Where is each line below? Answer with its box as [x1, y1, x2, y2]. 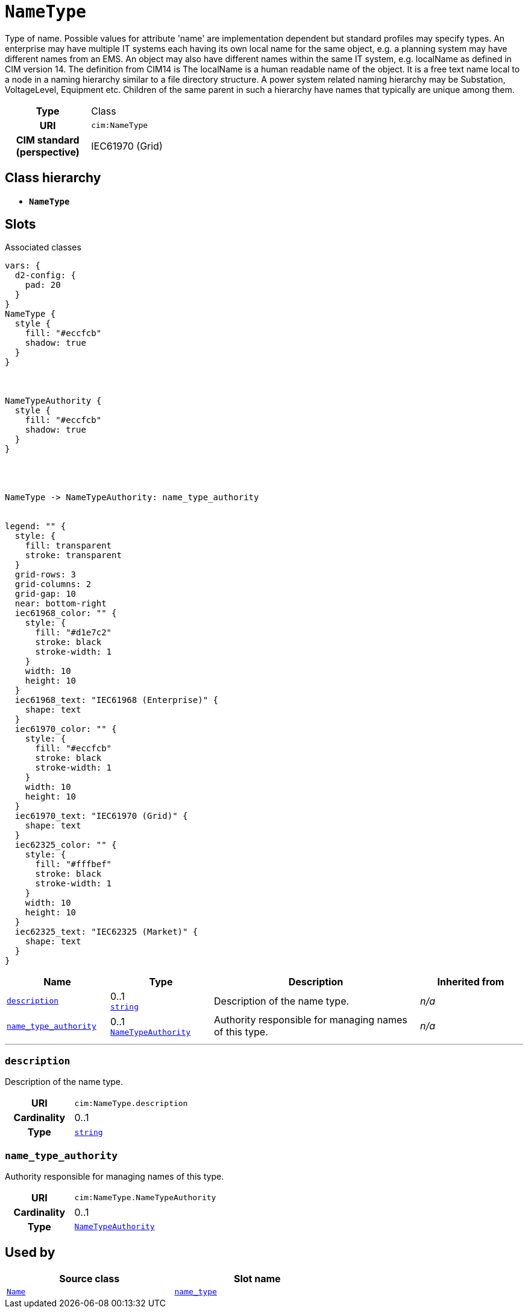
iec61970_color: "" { [14, 724, 117, 734]
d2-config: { [14, 270, 77, 281]
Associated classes [5, 242, 81, 253]
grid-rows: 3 [14, 570, 77, 580]
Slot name [233, 1272, 281, 1285]
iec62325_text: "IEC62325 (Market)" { [14, 927, 198, 937]
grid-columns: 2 [14, 579, 92, 590]
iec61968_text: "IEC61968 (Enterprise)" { [14, 695, 219, 705]
